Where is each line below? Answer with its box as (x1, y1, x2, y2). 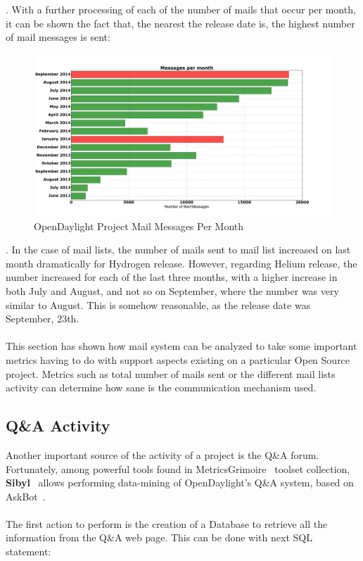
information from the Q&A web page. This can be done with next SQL (6, 530, 312, 545)
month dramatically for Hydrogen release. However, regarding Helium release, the (6, 256, 357, 270)
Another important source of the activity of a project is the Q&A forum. (6, 447, 319, 462)
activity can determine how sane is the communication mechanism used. (6, 380, 317, 395)
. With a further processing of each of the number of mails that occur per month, (6, 2, 356, 16)
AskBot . (6, 488, 46, 503)
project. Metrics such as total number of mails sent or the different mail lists (6, 366, 336, 381)
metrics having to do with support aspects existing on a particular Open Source (6, 352, 350, 367)
